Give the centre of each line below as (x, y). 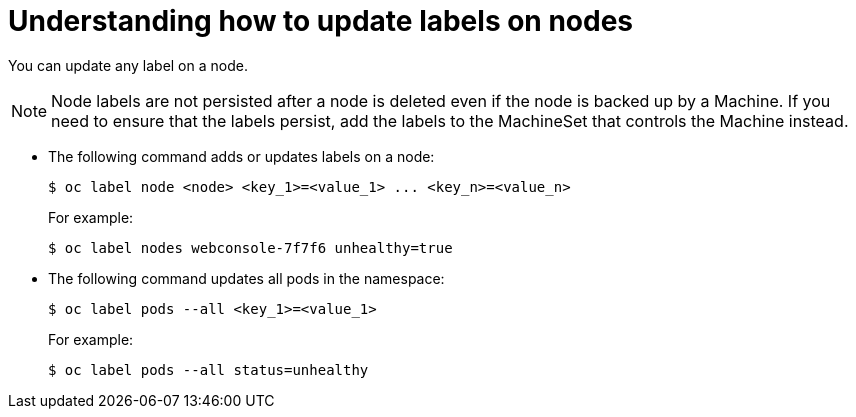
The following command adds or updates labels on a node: (241, 156)
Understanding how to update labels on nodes (321, 21)
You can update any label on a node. (128, 65)
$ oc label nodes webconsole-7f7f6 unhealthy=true (250, 247)
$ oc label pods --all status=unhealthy (208, 369)
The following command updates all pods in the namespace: (246, 278)
